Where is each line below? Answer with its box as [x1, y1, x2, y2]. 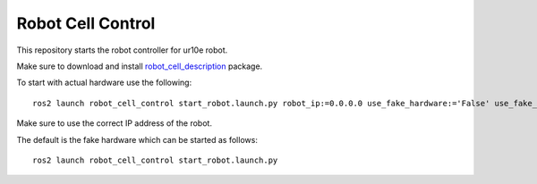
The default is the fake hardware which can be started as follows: [16, 134, 259, 145]
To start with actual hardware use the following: [16, 77, 192, 88]
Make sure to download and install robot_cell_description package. [16, 61, 263, 71]
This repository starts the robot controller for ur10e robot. [16, 45, 228, 55]
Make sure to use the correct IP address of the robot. [16, 118, 212, 129]
